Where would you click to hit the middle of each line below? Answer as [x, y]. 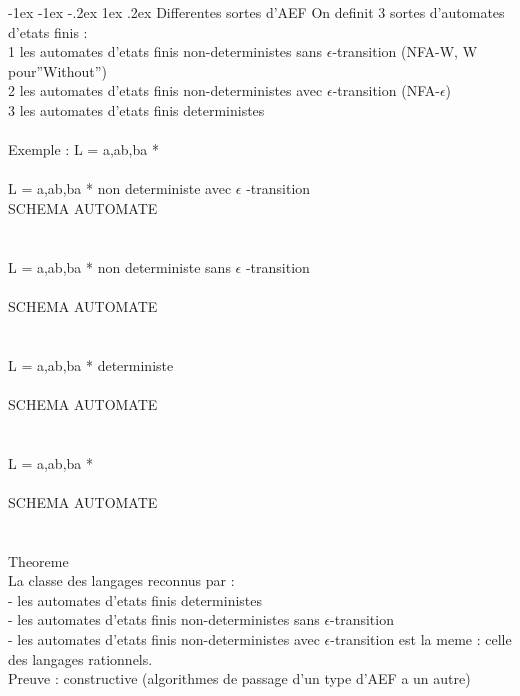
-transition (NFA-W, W [405, 51]
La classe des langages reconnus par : [121, 580]
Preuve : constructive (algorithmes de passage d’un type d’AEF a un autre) [239, 678]
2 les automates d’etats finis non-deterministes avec [165, 90]
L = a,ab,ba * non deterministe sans [119, 266]
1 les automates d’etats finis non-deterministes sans [165, 51]
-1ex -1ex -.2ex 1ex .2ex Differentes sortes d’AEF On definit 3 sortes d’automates [256, 12]
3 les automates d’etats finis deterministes [136, 109]
